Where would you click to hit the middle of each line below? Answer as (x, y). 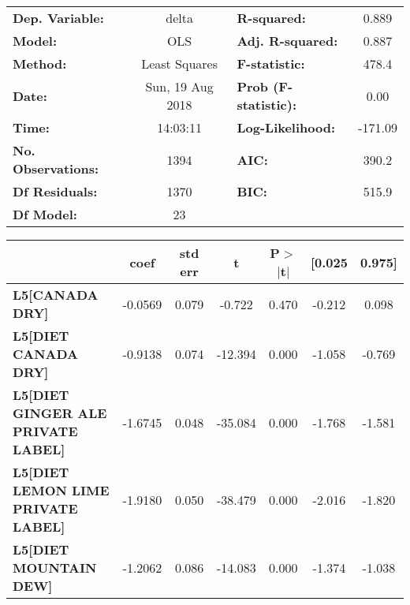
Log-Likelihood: (286, 127)
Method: (40, 63)
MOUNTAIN (55, 568)
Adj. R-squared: (287, 41)
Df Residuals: (55, 191)
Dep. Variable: (58, 18)
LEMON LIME (61, 490)
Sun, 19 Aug (179, 86)
